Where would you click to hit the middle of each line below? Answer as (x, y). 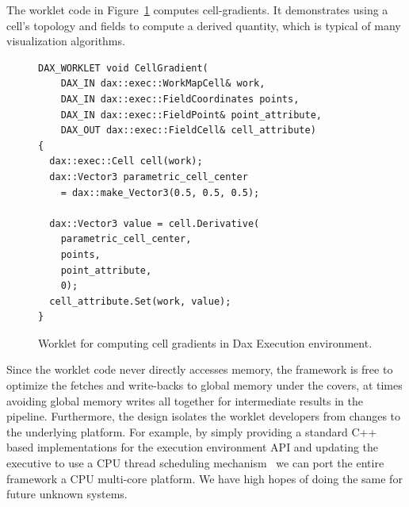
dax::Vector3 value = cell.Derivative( (155, 223)
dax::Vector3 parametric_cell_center (149, 177)
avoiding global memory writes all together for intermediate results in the (185, 400)
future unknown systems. (67, 494)
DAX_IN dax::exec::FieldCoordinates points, (180, 99)
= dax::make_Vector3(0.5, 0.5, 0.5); (160, 192)
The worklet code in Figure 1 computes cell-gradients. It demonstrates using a (197, 10)
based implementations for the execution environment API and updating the (193, 447)
